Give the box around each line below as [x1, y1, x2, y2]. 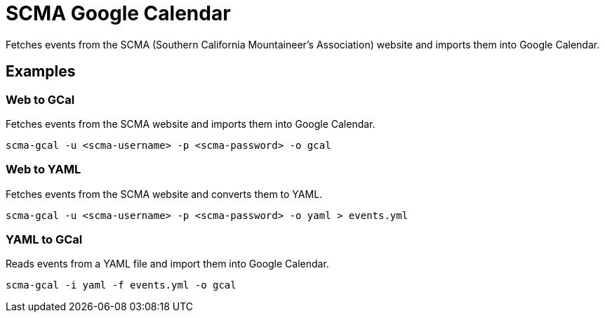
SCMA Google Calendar [6, 1, 231, 25]
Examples [6, 62, 76, 81]
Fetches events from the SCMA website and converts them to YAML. [6, 187, 323, 200]
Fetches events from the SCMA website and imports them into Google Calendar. [6, 117, 375, 130]
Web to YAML [6, 162, 81, 177]
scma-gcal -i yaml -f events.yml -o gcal [6, 279, 237, 291]
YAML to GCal [6, 232, 83, 247]
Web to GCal [6, 92, 75, 107]
